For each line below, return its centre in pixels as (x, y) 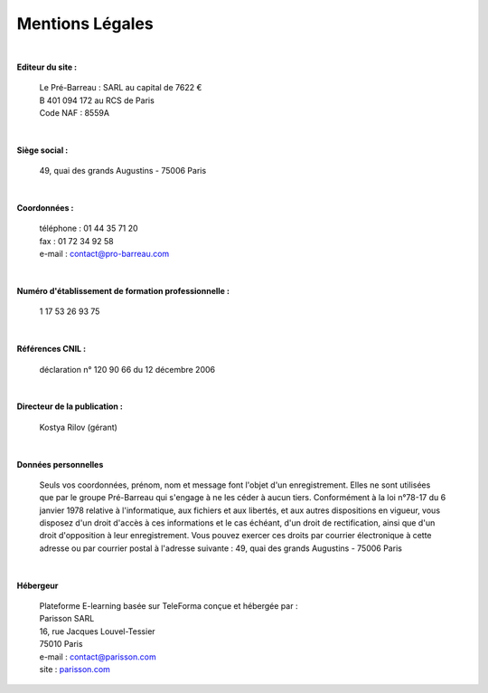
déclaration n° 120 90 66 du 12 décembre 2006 (127, 369)
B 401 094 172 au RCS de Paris (97, 100)
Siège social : (42, 150)
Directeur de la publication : (70, 406)
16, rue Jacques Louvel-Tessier (97, 631)
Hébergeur (38, 585)
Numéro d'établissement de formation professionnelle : (123, 291)
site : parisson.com (75, 669)
